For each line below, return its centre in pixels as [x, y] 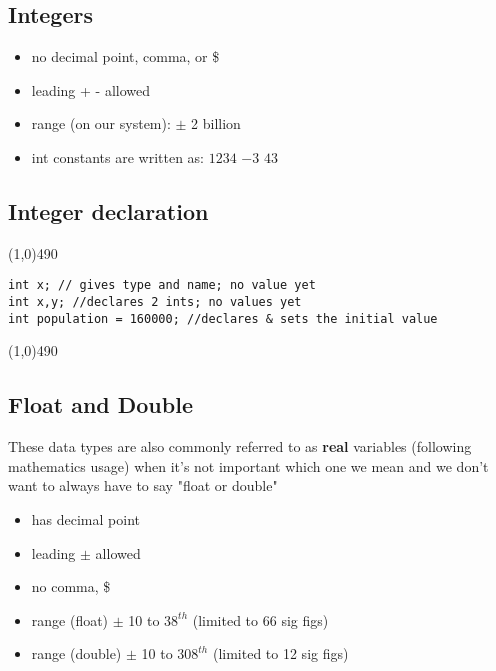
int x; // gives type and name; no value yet [162, 285]
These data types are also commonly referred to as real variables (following [240, 446]
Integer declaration [108, 210]
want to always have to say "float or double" [143, 485]
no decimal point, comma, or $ [125, 56]
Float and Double [100, 404]
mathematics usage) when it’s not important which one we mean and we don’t [248, 465]
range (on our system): [101, 123]
